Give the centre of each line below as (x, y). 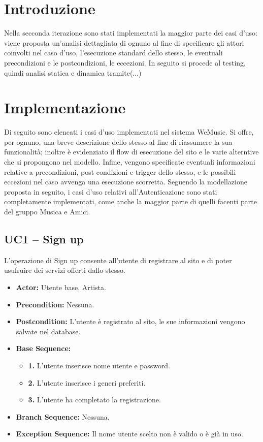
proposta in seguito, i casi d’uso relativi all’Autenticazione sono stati (111, 191)
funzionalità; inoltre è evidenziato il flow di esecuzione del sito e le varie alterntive (131, 152)
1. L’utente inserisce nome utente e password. (99, 365)
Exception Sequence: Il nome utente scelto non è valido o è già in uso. (129, 434)
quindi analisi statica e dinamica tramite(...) (73, 72)
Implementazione (65, 107)
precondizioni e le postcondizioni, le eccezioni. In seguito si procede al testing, (125, 62)
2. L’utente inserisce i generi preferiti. (87, 382)
